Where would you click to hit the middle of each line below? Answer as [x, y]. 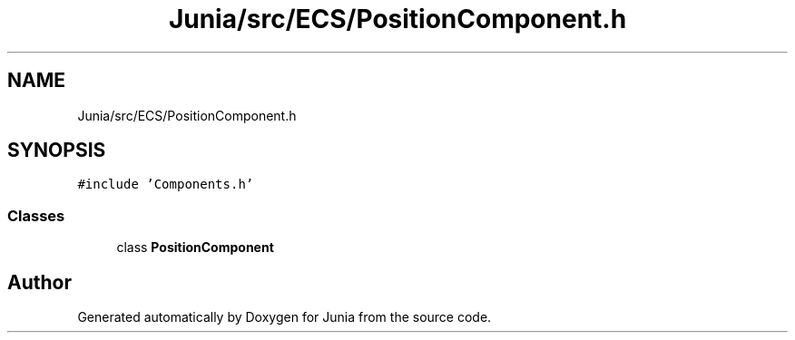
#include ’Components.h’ [166, 185]
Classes [36, 215]
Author [39, 282]
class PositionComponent [195, 248]
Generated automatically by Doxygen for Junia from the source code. [285, 317]
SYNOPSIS [57, 151]
